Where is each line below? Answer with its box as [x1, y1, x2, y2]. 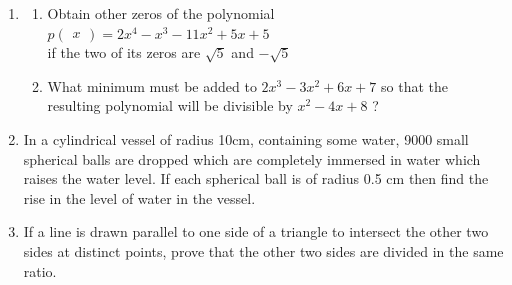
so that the [381, 75, 448, 96]
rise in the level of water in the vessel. [23, 187, 256, 208]
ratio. [23, 260, 57, 281]
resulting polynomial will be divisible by [47, 95, 293, 116]
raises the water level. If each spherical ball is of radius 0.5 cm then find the [23, 168, 489, 189]
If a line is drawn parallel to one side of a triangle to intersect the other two [23, 221, 489, 242]
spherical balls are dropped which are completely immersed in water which [23, 148, 481, 169]
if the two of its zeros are [47, 42, 201, 63]
